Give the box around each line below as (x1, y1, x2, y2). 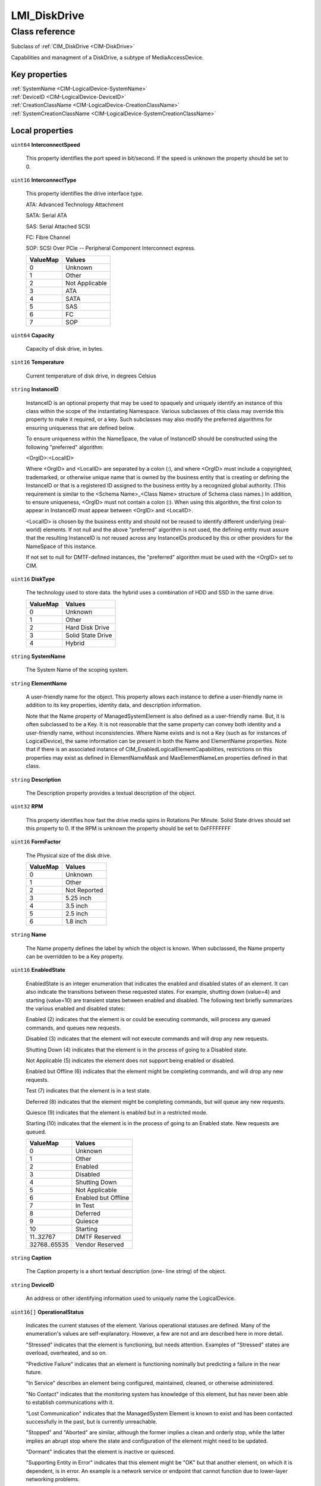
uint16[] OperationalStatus (11, 1308, 84, 1315)
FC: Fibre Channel (26, 234, 71, 241)
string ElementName (11, 679, 68, 687)
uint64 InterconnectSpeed (11, 141, 80, 148)
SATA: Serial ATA (26, 212, 68, 219)
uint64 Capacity (11, 332, 55, 339)
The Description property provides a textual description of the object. (26, 789, 196, 796)
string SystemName (11, 653, 65, 660)
